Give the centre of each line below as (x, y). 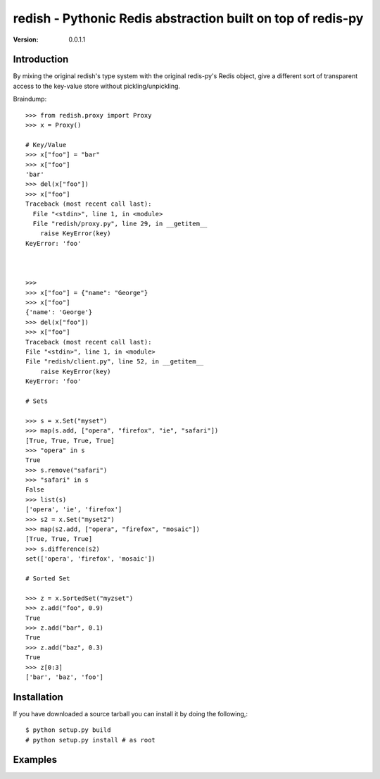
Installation (38, 697)
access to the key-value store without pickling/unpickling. (97, 86)
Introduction (41, 60)
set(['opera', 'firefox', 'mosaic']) (91, 559)
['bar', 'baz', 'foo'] (65, 677)
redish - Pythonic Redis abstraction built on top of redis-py (188, 18)
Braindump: (30, 99)
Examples (35, 760)
